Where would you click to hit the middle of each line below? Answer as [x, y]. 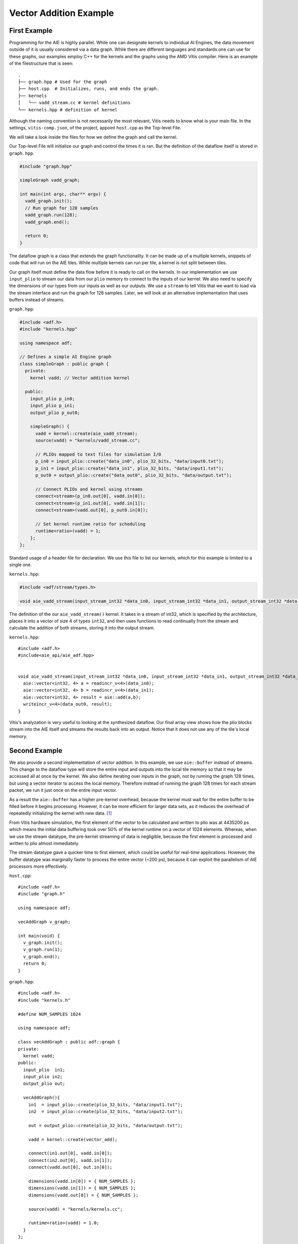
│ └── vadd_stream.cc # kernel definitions [74, 103]
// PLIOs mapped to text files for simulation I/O [98, 454]
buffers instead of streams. [37, 300]
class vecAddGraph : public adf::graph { [69, 1042]
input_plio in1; [44, 1070]
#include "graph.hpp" [46, 166]
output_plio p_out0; [55, 413]
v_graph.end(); [41, 956]
